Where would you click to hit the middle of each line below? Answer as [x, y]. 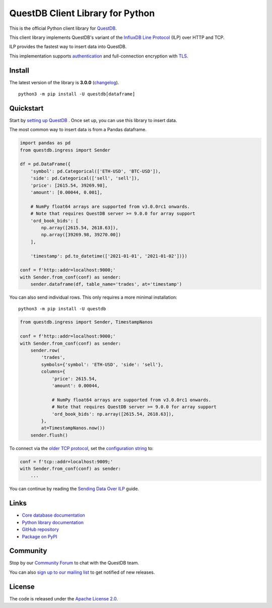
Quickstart [26, 108]
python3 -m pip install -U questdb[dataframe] [77, 94]
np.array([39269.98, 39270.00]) [81, 235]
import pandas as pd [45, 143]
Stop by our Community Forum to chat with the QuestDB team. [74, 563]
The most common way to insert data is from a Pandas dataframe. [78, 130]
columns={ [53, 372]
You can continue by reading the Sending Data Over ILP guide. [74, 489]
